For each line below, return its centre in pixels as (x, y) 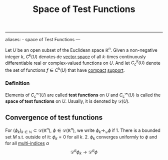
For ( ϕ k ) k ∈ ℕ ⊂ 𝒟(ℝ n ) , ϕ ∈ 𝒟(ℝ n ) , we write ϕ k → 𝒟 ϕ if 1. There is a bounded (83, 130)
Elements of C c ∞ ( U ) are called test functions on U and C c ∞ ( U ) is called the (83, 95)
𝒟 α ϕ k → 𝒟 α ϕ (84, 152)
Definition (17, 83)
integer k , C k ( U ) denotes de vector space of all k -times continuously (75, 56)
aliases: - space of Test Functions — (43, 40)
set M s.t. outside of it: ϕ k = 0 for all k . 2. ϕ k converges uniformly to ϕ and (81, 137)
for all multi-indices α (27, 143)
